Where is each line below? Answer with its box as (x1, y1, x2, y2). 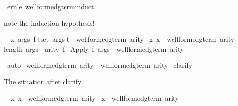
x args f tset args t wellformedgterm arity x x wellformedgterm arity (10, 34, 235, 44)
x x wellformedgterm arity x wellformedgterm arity (10, 92, 179, 103)
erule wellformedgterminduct (7, 1, 94, 11)
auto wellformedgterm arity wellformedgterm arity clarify (7, 60, 193, 70)
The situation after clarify (4, 76, 82, 86)
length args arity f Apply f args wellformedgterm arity (4, 43, 184, 53)
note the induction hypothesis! (4, 18, 95, 28)
